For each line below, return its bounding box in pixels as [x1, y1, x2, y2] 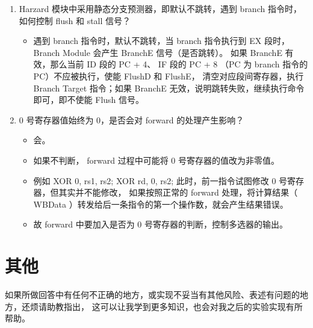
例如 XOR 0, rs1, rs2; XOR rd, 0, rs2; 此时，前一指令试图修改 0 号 [33, 174, 288, 187]
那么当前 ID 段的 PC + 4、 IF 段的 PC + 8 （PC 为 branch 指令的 [50, 58, 308, 70]
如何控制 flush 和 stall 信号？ [19, 14, 131, 26]
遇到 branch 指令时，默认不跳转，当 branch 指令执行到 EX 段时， [33, 34, 290, 47]
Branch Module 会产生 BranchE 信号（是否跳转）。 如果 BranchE [33, 46, 282, 58]
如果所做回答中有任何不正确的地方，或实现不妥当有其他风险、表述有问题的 [5, 288, 300, 301]
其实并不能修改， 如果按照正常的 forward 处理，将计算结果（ [58, 186, 298, 199]
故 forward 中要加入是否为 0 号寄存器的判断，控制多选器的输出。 [33, 218, 288, 231]
